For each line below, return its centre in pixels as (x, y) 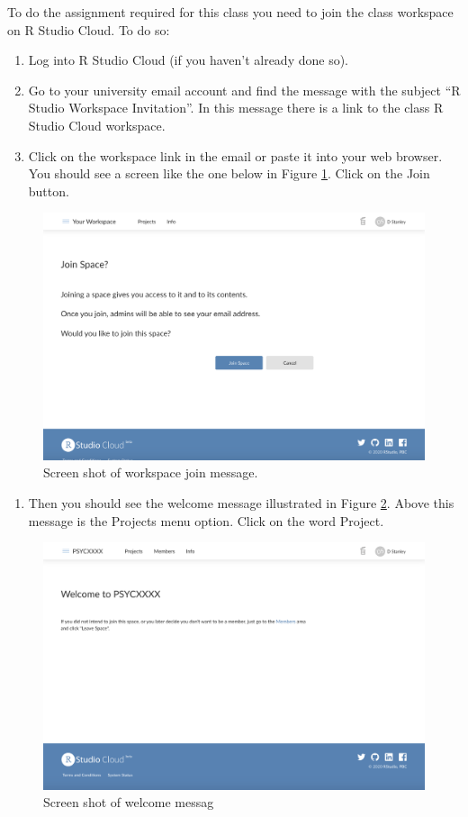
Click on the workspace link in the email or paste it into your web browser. (235, 155)
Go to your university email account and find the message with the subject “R (244, 90)
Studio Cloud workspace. (97, 125)
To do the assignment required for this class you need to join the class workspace (230, 12)
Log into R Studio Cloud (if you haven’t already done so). (189, 60)
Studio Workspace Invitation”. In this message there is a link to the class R (236, 108)
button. (49, 191)
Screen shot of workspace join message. (151, 472)
